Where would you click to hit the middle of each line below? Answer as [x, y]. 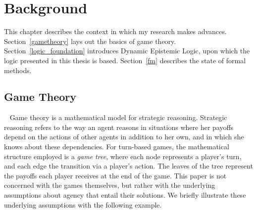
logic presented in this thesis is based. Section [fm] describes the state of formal [125, 60]
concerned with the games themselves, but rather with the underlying [110, 185]
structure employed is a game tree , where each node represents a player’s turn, [123, 156]
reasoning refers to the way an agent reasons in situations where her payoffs [119, 127]
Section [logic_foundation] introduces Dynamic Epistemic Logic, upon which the [127, 51]
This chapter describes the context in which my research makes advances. [115, 31]
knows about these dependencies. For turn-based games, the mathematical [117, 147]
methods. [18, 70]
